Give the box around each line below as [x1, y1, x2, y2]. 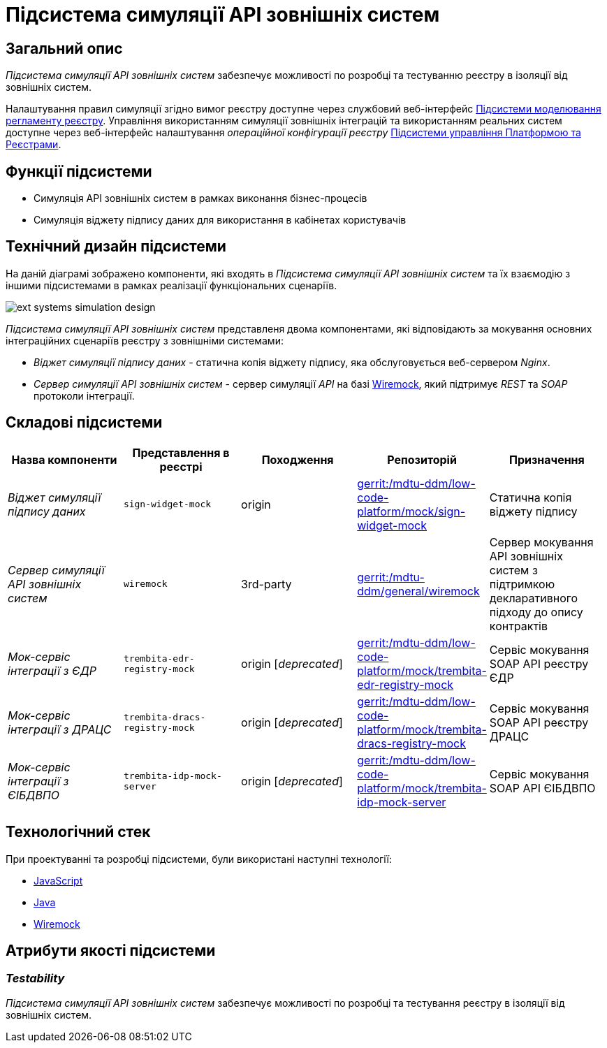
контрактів [489, 618, 548, 633]
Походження [261, 452, 334, 467]
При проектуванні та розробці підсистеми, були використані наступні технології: [6, 852, 393, 865]
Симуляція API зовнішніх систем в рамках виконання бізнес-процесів [34, 192, 367, 205]
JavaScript [34, 874, 83, 887]
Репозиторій [387, 452, 457, 467]
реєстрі [159, 459, 203, 474]
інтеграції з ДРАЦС [8, 722, 112, 736]
